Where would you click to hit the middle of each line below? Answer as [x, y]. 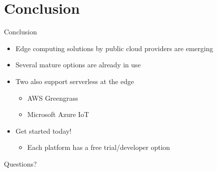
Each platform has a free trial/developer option [99, 147]
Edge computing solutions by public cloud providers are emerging [114, 48]
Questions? [20, 163]
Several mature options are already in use [78, 65]
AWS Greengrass [53, 98]
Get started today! [44, 130]
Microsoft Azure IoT [58, 114]
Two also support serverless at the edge [75, 81]
